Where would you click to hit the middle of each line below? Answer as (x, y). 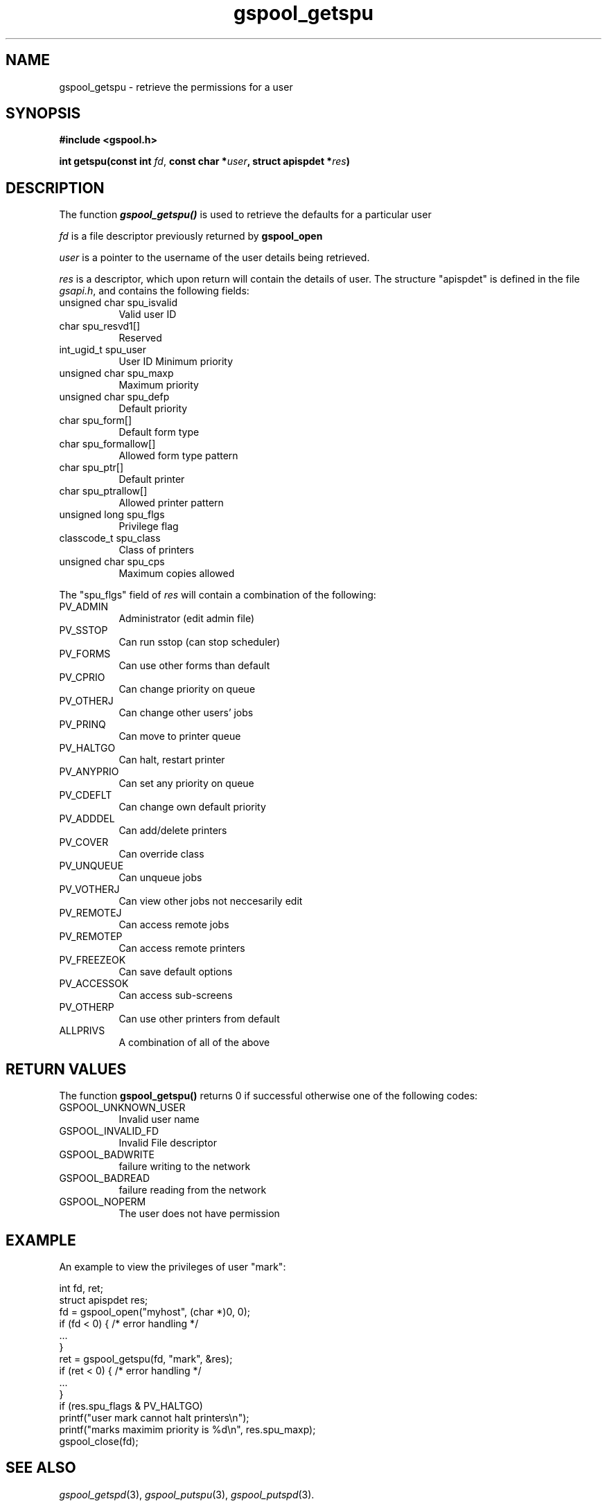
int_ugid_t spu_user (103, 350)
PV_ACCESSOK (94, 984)
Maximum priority (159, 385)
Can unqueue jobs (160, 878)
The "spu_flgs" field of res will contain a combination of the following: (218, 595)
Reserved (140, 338)
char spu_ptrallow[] (103, 491)
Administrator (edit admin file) (187, 619)
